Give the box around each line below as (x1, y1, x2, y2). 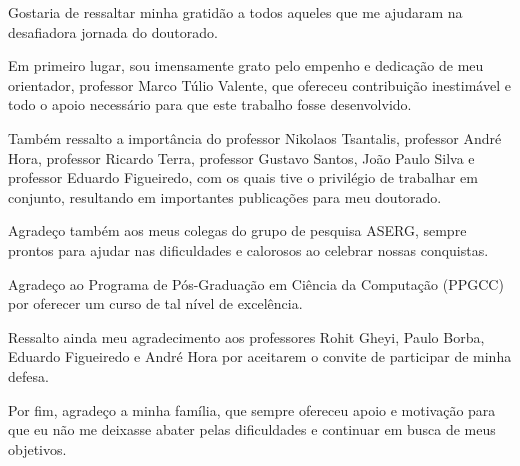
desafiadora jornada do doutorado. (8, 21, 218, 42)
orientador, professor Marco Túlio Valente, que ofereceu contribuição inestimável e (8, 74, 511, 95)
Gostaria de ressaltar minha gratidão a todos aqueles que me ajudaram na (8, 2, 463, 22)
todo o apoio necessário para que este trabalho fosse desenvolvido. (8, 94, 412, 115)
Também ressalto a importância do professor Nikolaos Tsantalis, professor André (8, 127, 502, 148)
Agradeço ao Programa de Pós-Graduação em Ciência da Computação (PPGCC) (8, 273, 504, 294)
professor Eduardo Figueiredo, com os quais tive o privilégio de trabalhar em (8, 167, 478, 188)
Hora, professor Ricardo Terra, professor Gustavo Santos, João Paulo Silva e (8, 147, 475, 168)
